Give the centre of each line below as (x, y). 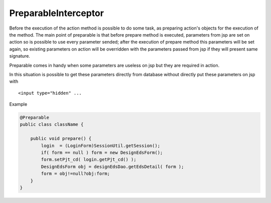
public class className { (52, 125)
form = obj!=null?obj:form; (76, 174)
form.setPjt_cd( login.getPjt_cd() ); (89, 160)
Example (18, 104)
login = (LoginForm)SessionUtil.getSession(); (101, 146)
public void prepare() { (61, 139)
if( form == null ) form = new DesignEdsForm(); (102, 153)
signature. (20, 56)
